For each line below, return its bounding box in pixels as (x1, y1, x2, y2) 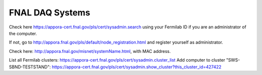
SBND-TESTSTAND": (9, 64, 51, 70)
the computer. (9, 30, 37, 36)
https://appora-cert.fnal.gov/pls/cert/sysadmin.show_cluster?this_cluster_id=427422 (51, 64, 222, 70)
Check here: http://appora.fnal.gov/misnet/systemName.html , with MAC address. (9, 48, 171, 54)
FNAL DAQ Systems (9, 7, 91, 18)
